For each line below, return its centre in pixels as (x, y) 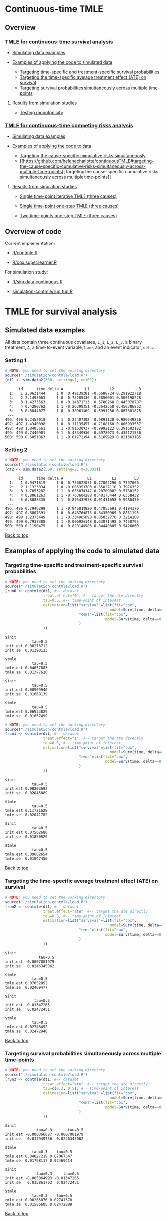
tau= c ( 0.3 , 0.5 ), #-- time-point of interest (91, 1089)
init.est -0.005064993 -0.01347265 (42, 1178)
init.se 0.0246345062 (30, 966)
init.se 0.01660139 (27, 694)
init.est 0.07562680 (27, 832)
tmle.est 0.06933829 (27, 712)
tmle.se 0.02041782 (27, 815)
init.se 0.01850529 (27, 837)
